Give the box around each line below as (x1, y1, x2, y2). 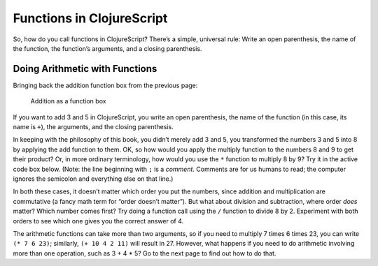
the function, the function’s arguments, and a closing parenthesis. (13, 44, 202, 52)
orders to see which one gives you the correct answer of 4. (13, 216, 184, 225)
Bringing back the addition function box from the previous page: (13, 81, 198, 89)
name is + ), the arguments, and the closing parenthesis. (13, 123, 174, 131)
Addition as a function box (30, 97, 106, 105)
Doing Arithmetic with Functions (13, 63, 157, 75)
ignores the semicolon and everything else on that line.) (13, 175, 174, 183)
